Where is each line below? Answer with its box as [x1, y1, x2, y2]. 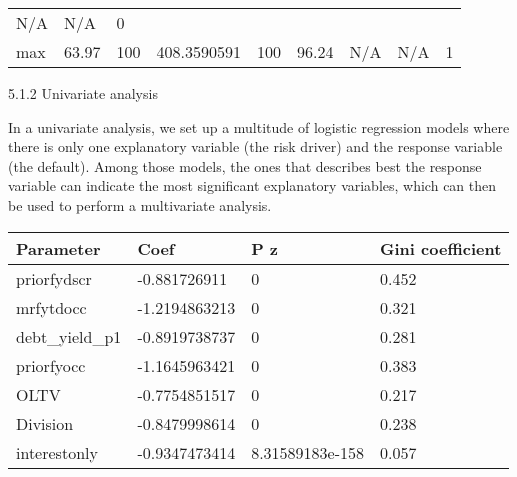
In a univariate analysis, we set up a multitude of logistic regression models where [8, 116, 510, 137]
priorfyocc [16, 353, 86, 377]
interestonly [16, 440, 98, 464]
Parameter [16, 236, 101, 260]
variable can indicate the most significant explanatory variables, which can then [8, 175, 497, 196]
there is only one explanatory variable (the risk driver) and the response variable [8, 136, 503, 157]
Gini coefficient [380, 236, 502, 260]
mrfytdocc [16, 295, 87, 319]
